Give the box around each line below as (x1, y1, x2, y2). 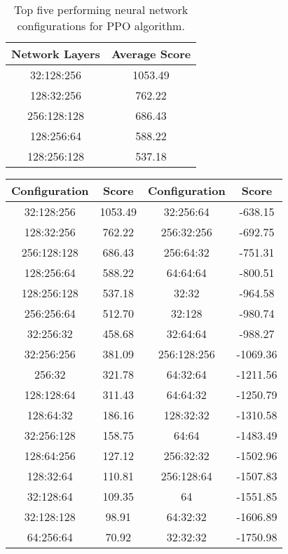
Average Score (111, 46, 191, 62)
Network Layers (11, 46, 100, 62)
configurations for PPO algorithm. (17, 18, 185, 34)
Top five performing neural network (14, 1, 188, 18)
